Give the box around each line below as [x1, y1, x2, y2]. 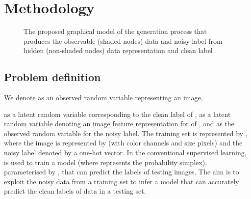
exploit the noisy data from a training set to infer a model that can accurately [4, 176, 239, 186]
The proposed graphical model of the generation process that [24, 26, 207, 36]
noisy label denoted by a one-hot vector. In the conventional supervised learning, [4, 147, 247, 158]
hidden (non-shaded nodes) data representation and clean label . [24, 45, 217, 56]
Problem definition [4, 69, 101, 85]
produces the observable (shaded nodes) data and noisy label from [24, 35, 223, 46]
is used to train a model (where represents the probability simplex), [4, 157, 207, 167]
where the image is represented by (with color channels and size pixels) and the [4, 138, 243, 148]
